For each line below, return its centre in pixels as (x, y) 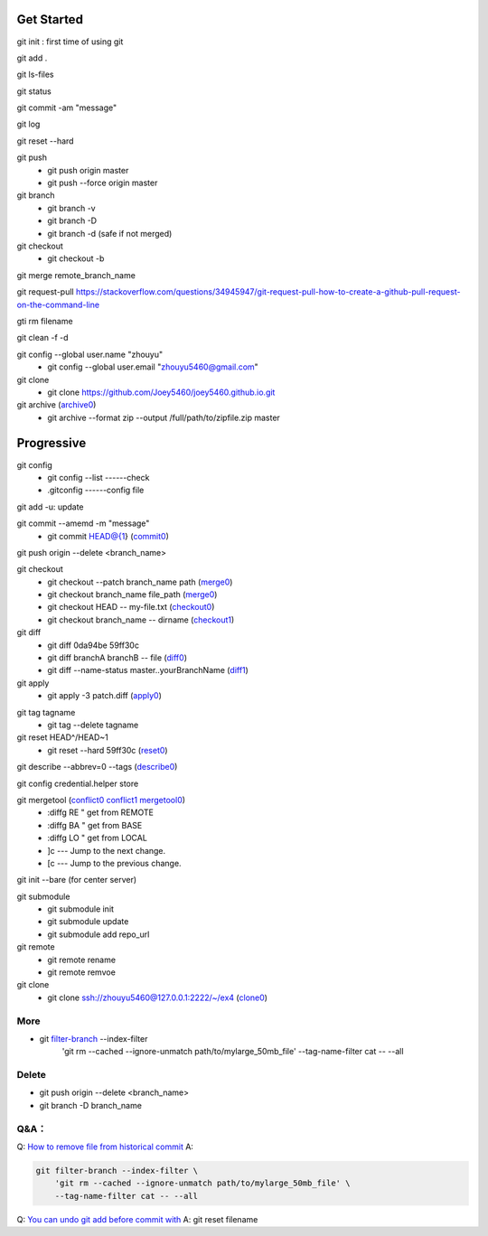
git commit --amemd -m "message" (83, 523)
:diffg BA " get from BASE (95, 825)
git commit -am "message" (67, 108)
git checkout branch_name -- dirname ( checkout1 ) (141, 620)
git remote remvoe (82, 972)
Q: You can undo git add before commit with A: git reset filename (137, 1219)
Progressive (52, 443)
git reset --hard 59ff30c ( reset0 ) (108, 750)
